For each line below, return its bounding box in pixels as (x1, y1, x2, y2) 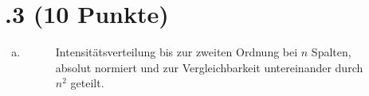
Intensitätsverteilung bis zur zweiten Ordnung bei (55, 44, 298, 60)
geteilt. (70, 75, 104, 91)
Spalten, (311, 44, 351, 60)
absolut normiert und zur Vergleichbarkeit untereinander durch (55, 59, 363, 75)
